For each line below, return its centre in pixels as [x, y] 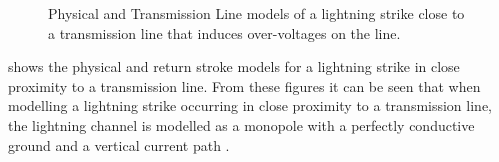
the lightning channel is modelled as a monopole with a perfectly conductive [241, 124]
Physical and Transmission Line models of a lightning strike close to [256, 13]
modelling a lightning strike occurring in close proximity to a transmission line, [250, 105]
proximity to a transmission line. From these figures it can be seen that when [244, 85]
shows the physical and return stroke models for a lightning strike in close [234, 66]
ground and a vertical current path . [119, 144]
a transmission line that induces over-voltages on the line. [224, 32]
